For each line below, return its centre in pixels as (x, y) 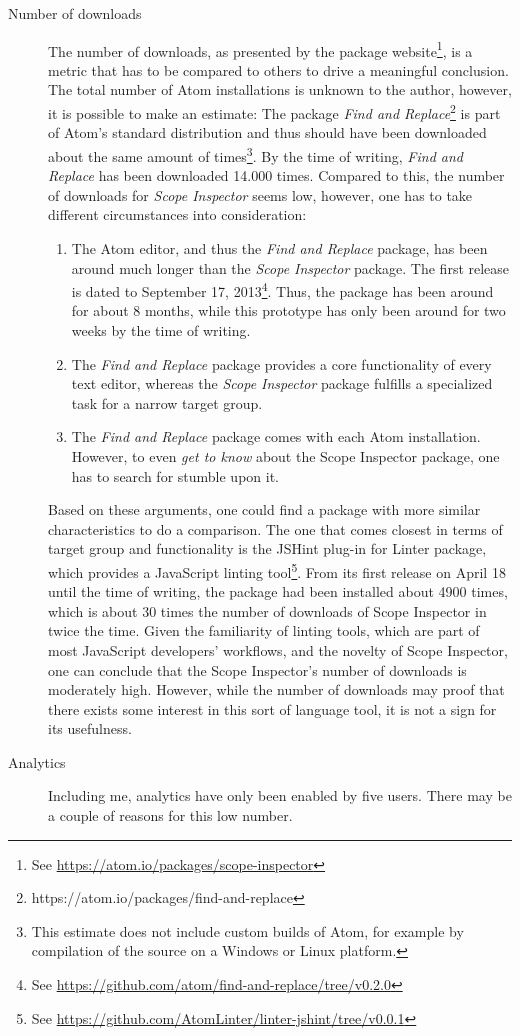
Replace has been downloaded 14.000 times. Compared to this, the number (276, 175)
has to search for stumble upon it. (175, 475)
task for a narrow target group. (167, 402)
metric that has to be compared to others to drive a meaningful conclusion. (278, 69)
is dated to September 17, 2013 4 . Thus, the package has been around (282, 289)
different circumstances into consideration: (177, 214)
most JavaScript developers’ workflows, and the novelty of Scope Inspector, (278, 649)
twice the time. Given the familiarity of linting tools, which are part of (264, 630)
